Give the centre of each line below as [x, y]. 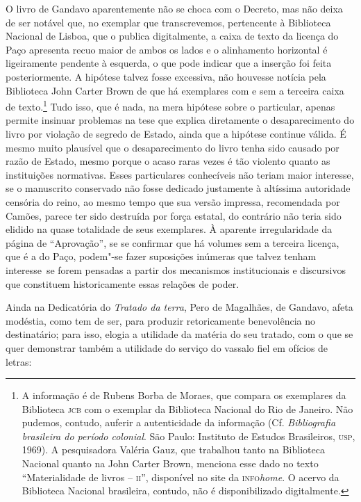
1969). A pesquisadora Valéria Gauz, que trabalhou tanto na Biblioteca [173, 450]
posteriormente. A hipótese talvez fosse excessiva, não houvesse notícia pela [166, 76]
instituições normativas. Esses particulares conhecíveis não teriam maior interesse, [180, 174]
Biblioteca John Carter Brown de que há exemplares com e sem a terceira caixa [175, 90]
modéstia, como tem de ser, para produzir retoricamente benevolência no [161, 320]
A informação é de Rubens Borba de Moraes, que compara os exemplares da [184, 395]
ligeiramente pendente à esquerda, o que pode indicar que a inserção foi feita [169, 63]
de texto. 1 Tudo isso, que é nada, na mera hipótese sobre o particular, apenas [170, 105]
